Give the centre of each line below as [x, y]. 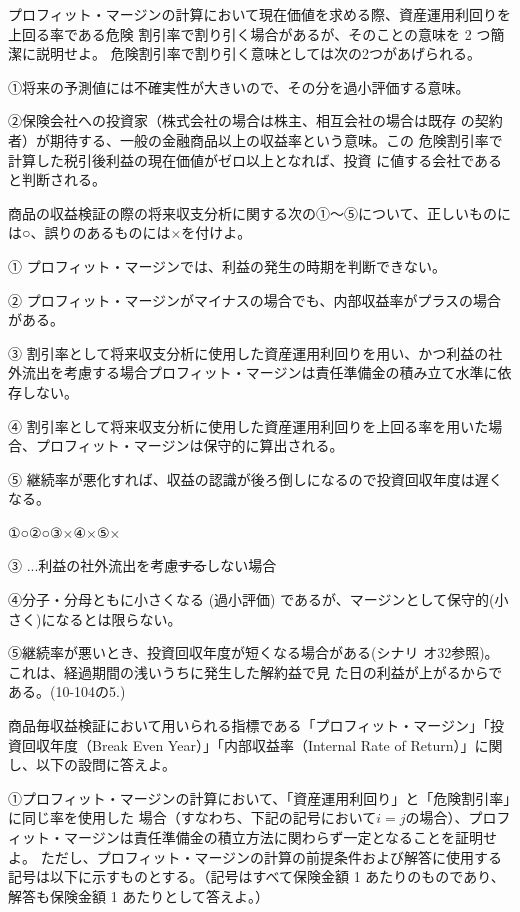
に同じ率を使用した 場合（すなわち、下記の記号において [192, 817]
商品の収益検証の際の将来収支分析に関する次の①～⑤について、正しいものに [259, 212]
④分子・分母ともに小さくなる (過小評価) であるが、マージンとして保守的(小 [258, 599]
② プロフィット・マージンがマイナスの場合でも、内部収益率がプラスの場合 [255, 299]
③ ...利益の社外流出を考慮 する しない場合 [142, 565]
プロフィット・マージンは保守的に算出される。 [189, 445]
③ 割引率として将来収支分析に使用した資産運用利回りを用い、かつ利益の [248, 352]
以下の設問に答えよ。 [105, 764]
